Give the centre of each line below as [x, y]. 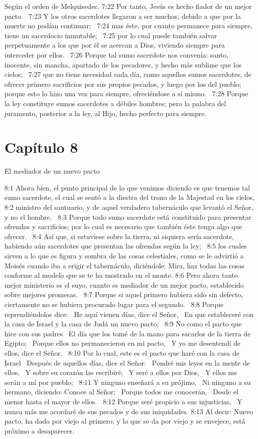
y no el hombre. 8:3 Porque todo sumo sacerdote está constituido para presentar [128, 217]
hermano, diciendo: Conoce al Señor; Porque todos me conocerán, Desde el [122, 392]
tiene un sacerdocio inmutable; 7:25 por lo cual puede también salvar [111, 35]
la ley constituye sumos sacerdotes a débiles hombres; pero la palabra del [115, 103]
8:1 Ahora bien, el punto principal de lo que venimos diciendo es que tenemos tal [127, 187]
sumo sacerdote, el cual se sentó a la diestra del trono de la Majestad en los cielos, [129, 197]
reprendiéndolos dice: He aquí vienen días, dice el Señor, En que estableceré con [129, 314]
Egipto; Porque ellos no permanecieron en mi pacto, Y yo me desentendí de [123, 343]
